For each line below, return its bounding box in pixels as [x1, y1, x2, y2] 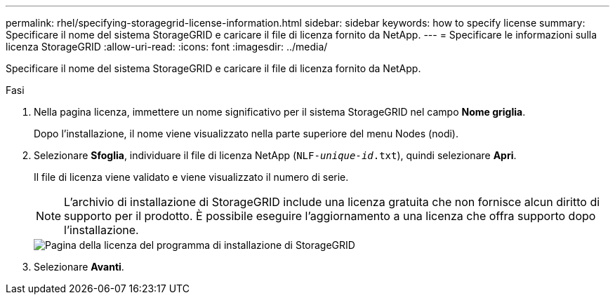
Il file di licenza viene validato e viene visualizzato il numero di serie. [34, 171, 349, 183]
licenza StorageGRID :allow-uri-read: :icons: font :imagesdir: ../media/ [6, 41, 328, 53]
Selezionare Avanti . [34, 261, 124, 273]
